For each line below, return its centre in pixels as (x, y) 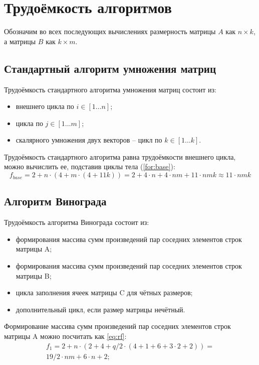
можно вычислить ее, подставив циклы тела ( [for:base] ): (90, 166)
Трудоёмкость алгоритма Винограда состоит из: (77, 222)
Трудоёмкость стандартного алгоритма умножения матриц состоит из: (110, 89)
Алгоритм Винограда (55, 201)
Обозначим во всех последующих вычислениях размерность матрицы (110, 31)
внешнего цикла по (45, 106)
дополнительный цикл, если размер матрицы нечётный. (100, 309)
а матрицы (20, 41)
